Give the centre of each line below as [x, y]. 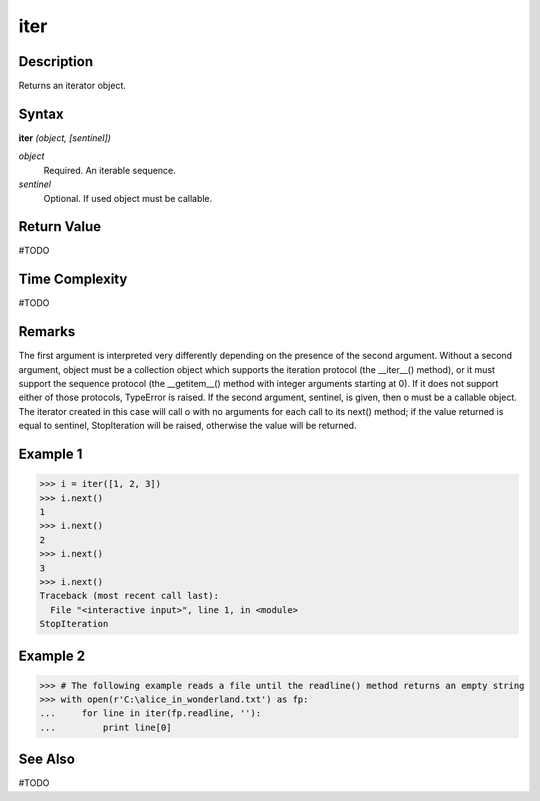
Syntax [41, 113]
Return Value [60, 226]
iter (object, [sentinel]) [65, 137]
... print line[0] [105, 727]
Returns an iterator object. [72, 86]
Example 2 [51, 655]
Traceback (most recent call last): [129, 596]
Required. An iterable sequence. [110, 170]
